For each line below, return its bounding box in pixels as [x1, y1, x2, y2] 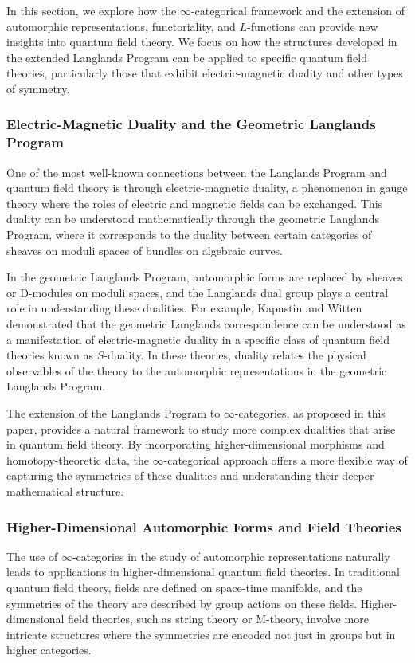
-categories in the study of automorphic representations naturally [72, 547, 390, 564]
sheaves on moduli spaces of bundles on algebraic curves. [6, 241, 284, 258]
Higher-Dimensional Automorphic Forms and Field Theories [6, 516, 401, 536]
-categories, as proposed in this [234, 405, 386, 422]
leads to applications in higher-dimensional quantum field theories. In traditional [6, 563, 400, 580]
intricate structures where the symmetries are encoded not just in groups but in [6, 626, 396, 642]
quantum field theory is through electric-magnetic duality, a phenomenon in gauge [6, 179, 408, 196]
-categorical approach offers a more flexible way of [163, 451, 408, 468]
